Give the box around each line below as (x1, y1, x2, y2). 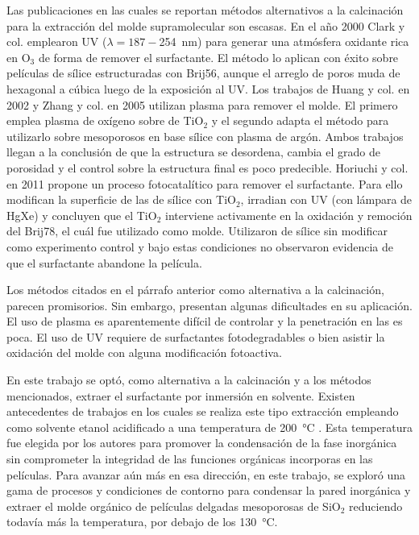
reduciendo (349, 497, 403, 514)
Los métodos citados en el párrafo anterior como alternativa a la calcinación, (6, 281, 384, 298)
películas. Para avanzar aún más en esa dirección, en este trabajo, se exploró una (6, 466, 406, 483)
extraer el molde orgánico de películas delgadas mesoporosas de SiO (6, 497, 341, 514)
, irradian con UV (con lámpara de (240, 191, 413, 208)
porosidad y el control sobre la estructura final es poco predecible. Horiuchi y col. (6, 159, 409, 176)
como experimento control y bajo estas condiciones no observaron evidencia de (6, 238, 393, 255)
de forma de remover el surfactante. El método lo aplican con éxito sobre (38, 48, 399, 65)
